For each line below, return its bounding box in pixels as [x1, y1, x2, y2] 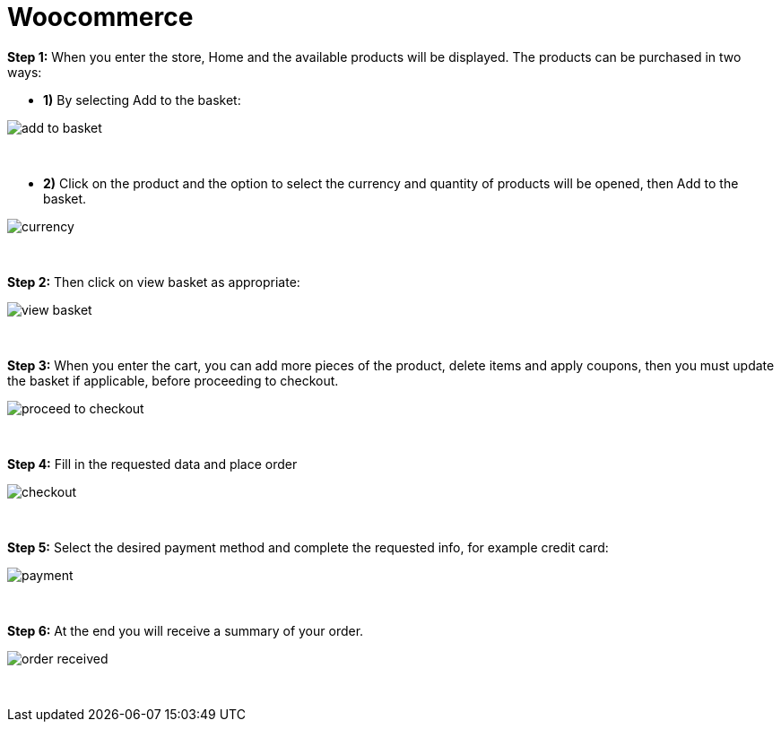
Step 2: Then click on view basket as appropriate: [7, 273, 300, 290]
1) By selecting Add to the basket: [43, 91, 241, 108]
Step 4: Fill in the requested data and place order [7, 456, 298, 472]
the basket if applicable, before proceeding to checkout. [7, 372, 339, 388]
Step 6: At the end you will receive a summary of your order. [7, 622, 364, 638]
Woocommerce [7, 2, 194, 32]
